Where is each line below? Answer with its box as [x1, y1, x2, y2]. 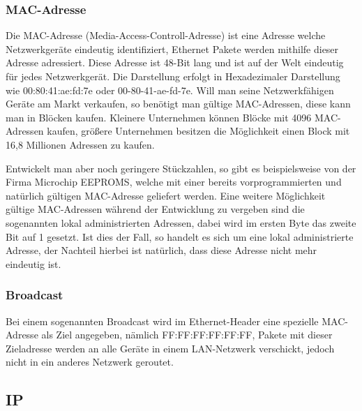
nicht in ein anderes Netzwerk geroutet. [6, 354, 174, 369]
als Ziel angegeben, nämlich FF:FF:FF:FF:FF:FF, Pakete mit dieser [41, 327, 333, 342]
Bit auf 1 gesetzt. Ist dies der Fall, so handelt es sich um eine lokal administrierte [6, 229, 354, 244]
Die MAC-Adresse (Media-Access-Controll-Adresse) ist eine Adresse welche [6, 28, 326, 43]
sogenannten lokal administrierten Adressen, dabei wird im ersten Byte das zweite [6, 215, 356, 230]
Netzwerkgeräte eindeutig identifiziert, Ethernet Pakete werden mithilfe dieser [6, 41, 339, 56]
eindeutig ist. [6, 256, 61, 271]
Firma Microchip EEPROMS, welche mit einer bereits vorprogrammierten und [6, 174, 342, 189]
